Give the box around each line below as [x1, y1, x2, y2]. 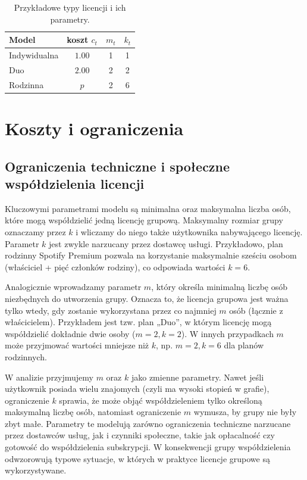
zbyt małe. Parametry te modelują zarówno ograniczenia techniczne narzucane [5, 417, 291, 429]
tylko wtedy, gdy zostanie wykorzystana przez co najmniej [5, 304, 217, 316]
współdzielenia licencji [5, 174, 145, 192]
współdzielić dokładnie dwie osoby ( [5, 327, 136, 339]
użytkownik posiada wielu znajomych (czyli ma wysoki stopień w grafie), [5, 382, 270, 395]
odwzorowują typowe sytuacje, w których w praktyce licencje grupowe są [5, 452, 270, 465]
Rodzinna [9, 78, 44, 91]
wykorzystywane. [5, 464, 67, 476]
